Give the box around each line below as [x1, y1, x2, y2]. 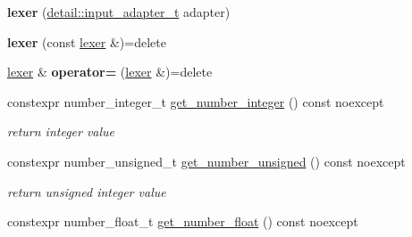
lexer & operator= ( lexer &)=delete [7, 62, 213, 81]
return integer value [7, 122, 115, 141]
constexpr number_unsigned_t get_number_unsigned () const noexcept [7, 151, 406, 170]
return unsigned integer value [7, 182, 166, 200]
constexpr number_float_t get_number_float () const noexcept [7, 212, 358, 231]
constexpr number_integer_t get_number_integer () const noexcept [7, 92, 384, 110]
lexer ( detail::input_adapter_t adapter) [7, 3, 231, 20]
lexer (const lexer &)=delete [7, 32, 166, 51]
